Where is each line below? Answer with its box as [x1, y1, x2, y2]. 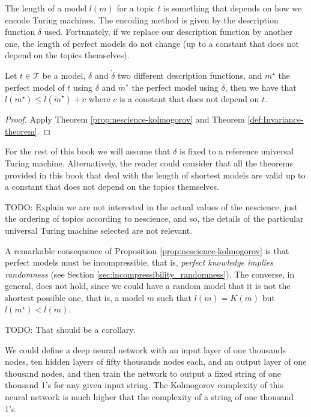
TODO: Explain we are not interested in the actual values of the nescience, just [5, 200, 298, 213]
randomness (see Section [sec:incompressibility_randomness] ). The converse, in [5, 267, 295, 280]
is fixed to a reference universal [180, 145, 294, 157]
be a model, [42, 68, 86, 81]
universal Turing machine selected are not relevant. [5, 224, 193, 236]
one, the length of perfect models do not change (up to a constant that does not [5, 37, 299, 49]
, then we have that [225, 81, 297, 93]
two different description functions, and [118, 68, 262, 81]
